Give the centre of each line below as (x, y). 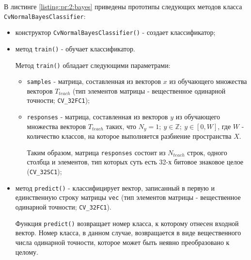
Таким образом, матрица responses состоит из (96, 152)
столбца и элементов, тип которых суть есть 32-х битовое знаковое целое (135, 162)
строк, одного (207, 152)
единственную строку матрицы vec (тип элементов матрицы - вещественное (128, 197)
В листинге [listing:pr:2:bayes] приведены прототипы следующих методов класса (123, 6)
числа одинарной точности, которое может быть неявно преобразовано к (122, 242)
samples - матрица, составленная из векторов (94, 81)
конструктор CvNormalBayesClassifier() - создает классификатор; (115, 32)
